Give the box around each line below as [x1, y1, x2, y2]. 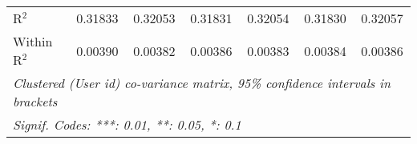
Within [13, 32, 53, 50]
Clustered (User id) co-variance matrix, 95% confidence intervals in [13, 74, 391, 92]
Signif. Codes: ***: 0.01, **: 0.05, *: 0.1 [13, 115, 241, 134]
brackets [13, 92, 58, 110]
